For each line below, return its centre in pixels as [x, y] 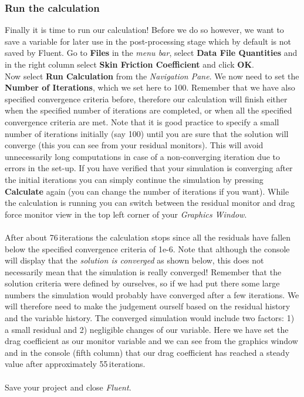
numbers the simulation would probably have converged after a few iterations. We [152, 294]
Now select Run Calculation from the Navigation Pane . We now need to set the [152, 76]
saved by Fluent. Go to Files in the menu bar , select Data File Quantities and [151, 53]
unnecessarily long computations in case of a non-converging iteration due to [143, 156]
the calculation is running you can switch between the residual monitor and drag [150, 203]
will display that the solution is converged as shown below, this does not [134, 260]
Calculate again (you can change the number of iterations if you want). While [147, 191]
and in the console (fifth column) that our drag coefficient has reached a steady [147, 352]
